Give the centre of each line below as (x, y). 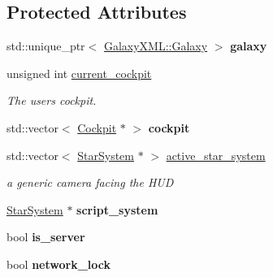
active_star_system (216, 155)
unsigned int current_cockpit (79, 73)
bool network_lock (58, 264)
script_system (117, 209)
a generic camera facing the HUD (90, 182)
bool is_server (46, 237)
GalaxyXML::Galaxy (156, 46)
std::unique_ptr (46, 46)
